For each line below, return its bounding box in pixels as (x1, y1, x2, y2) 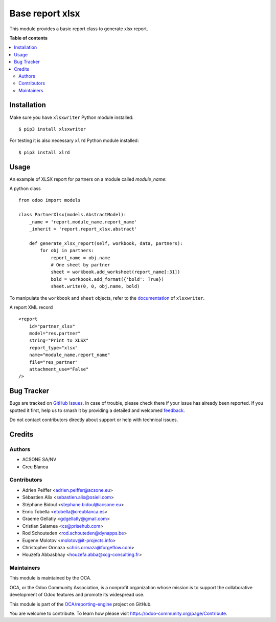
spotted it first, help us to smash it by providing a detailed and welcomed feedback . (9, 407, 185, 413)
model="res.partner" (29, 330, 81, 337)
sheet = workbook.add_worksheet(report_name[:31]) (51, 269, 180, 275)
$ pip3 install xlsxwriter (18, 126, 86, 132)
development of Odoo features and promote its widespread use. (9, 592, 145, 598)
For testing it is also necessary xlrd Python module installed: (9, 137, 139, 143)
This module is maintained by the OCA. (9, 575, 91, 581)
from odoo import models (18, 197, 81, 203)
